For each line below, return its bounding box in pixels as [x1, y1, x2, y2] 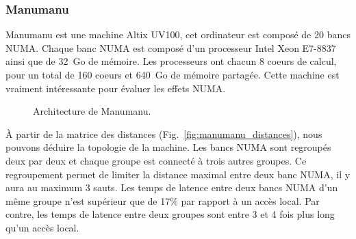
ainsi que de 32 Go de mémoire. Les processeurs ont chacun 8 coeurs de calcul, [5, 54, 337, 68]
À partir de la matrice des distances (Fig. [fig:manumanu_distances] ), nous [5, 126, 322, 141]
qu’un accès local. [5, 220, 79, 234]
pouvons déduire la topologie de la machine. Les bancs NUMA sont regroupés [5, 140, 331, 154]
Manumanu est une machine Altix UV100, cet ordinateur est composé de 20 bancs [5, 27, 351, 42]
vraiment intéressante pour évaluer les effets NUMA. [5, 81, 226, 95]
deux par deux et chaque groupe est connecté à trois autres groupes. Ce [5, 153, 307, 167]
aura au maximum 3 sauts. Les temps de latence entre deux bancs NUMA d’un [5, 180, 338, 195]
